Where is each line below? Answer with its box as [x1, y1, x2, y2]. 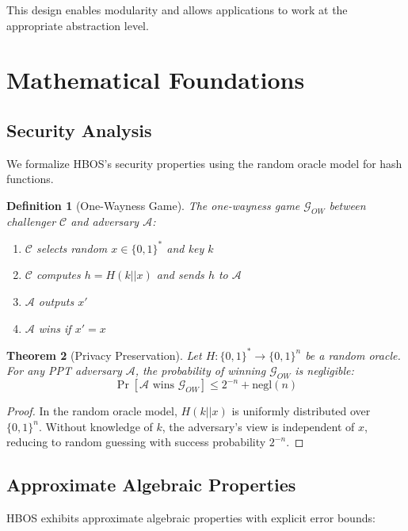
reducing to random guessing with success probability [6, 434, 266, 450]
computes [36, 266, 81, 283]
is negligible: [295, 362, 354, 379]
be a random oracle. [305, 346, 401, 363]
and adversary [71, 212, 139, 229]
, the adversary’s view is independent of [162, 418, 355, 434]
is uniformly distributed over [231, 403, 371, 419]
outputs [38, 293, 74, 310]
